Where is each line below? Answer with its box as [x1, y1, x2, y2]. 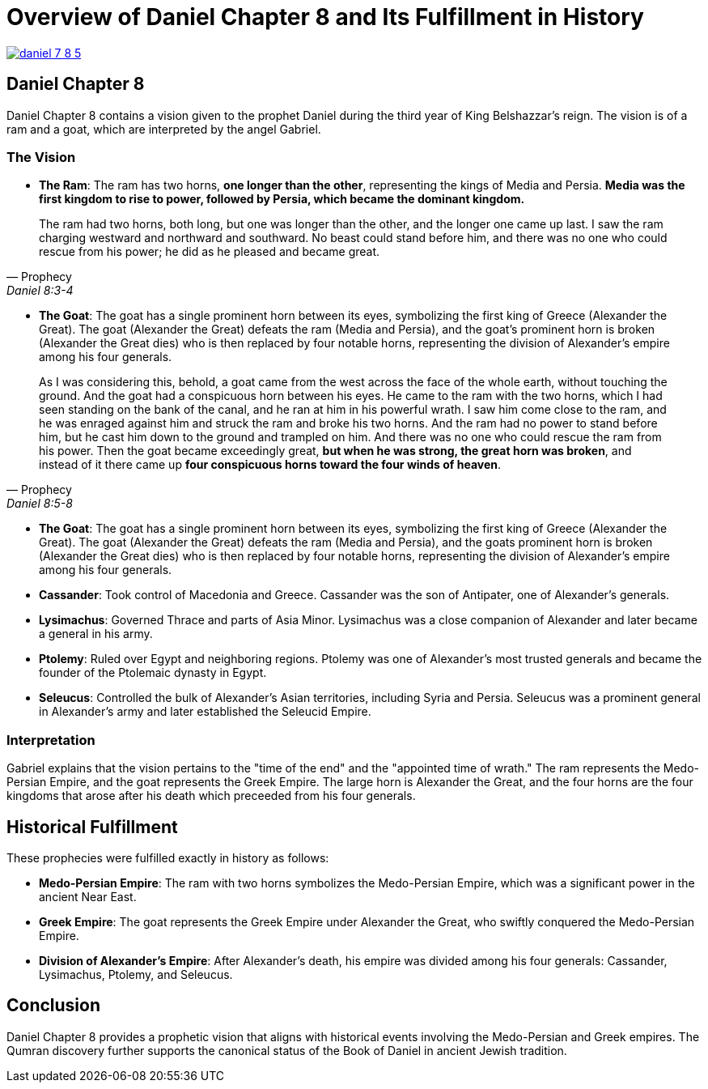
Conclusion [6, 995, 101, 1016]
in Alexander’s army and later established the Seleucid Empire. [39, 704, 371, 719]
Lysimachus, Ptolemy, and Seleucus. [39, 967, 233, 981]
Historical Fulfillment [6, 816, 178, 837]
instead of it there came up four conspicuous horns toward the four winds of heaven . [39, 457, 502, 472]
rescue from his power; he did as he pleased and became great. [39, 245, 380, 259]
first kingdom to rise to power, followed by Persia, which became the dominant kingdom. [39, 192, 525, 206]
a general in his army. [39, 627, 153, 641]
